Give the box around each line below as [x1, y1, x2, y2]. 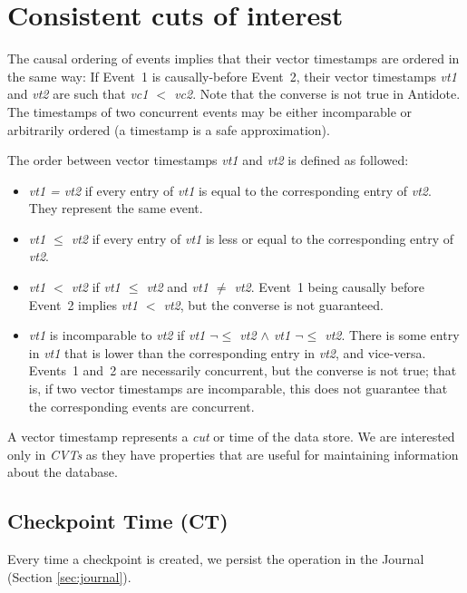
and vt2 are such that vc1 [7, 84, 149, 103]
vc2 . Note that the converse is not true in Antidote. [174, 84, 461, 103]
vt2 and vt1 [146, 277, 209, 296]
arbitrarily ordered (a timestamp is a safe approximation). [7, 120, 330, 139]
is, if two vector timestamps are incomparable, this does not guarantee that [28, 379, 448, 398]
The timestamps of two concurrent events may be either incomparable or [7, 102, 413, 121]
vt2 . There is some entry [325, 326, 460, 345]
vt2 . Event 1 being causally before [234, 277, 425, 296]
